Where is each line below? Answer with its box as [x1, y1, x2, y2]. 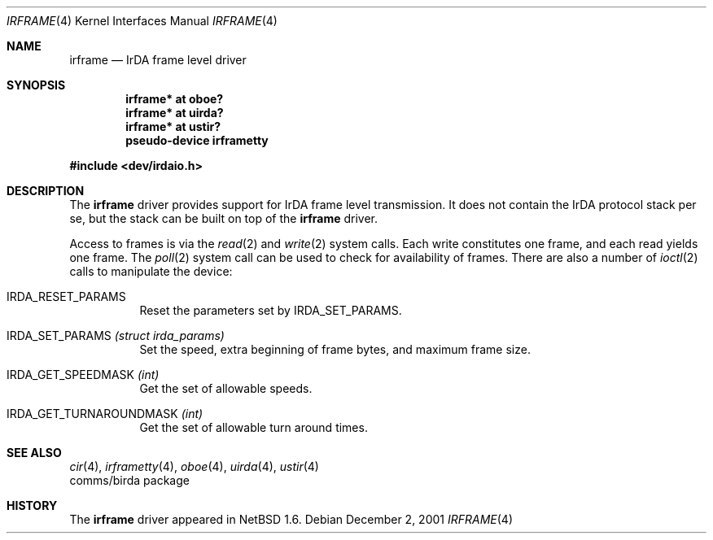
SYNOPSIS [7, 78, 66, 92]
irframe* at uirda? [125, 106, 224, 120]
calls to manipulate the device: [69, 264, 233, 278]
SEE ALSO [7, 446, 62, 459]
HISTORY [7, 499, 58, 512]
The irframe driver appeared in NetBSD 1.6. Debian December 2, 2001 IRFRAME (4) [69, 512, 514, 526]
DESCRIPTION [7, 184, 85, 198]
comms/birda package [69, 473, 190, 487]
